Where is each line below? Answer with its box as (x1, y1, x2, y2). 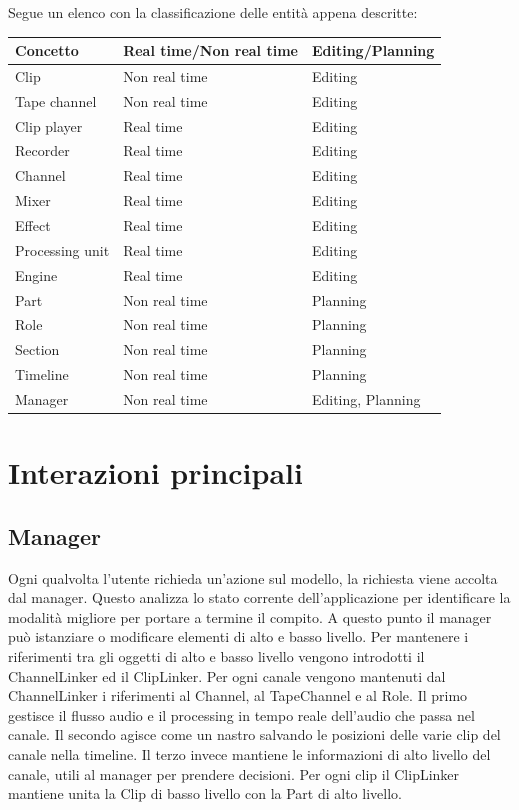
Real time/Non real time (123, 40, 298, 61)
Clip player (15, 115, 83, 136)
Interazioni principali (8, 452, 303, 493)
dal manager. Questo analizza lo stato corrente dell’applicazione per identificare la (8, 587, 511, 608)
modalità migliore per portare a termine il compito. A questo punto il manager (8, 606, 492, 627)
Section (15, 339, 60, 360)
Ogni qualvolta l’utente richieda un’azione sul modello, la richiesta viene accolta (8, 567, 498, 588)
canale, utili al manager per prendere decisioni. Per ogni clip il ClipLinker (8, 763, 460, 784)
